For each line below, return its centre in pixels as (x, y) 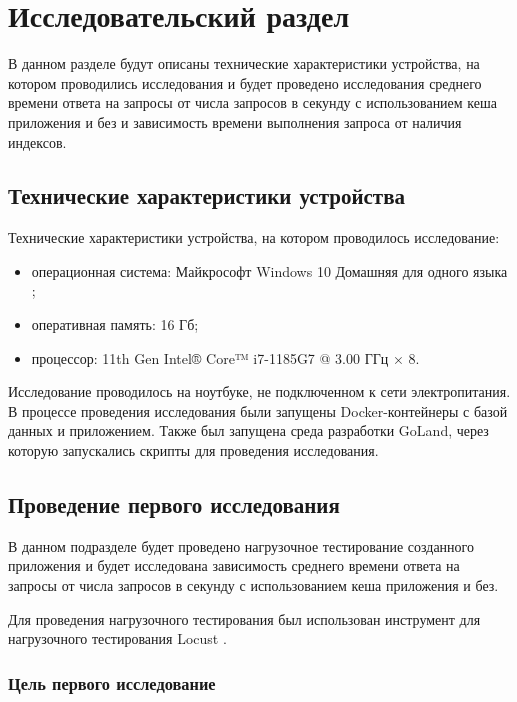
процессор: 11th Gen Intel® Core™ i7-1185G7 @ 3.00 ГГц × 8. (225, 357)
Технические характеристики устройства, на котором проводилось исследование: (254, 237)
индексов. (37, 141)
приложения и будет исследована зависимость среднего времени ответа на (234, 565)
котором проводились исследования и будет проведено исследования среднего (245, 82)
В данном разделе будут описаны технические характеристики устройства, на (244, 63)
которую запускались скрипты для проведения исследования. (193, 450)
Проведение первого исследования (174, 504)
